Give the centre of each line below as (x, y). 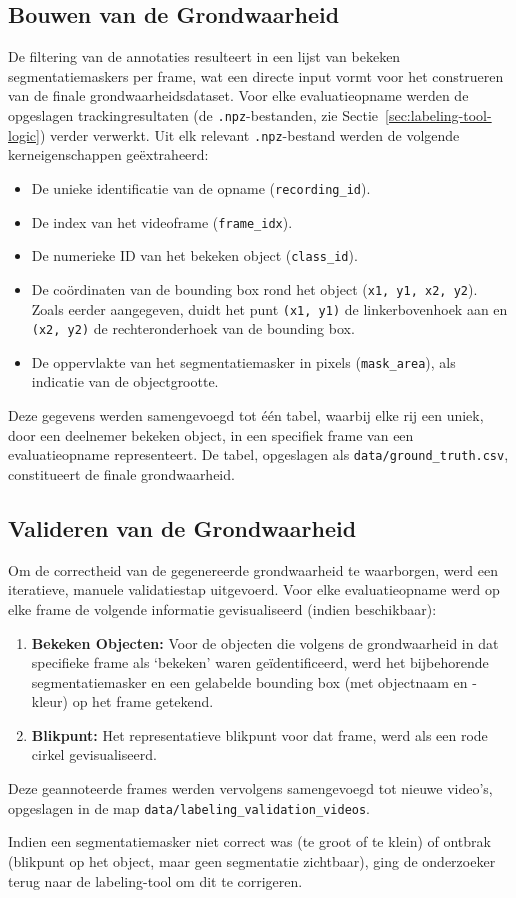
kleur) (50, 701)
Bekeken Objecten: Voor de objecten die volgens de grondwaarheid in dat (265, 642)
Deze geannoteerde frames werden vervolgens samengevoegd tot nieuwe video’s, (250, 788)
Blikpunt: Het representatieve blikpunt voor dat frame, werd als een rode (259, 734)
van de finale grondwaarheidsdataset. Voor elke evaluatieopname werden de (238, 95)
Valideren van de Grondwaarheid (182, 527)
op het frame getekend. (143, 701)
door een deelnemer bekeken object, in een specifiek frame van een (211, 434)
